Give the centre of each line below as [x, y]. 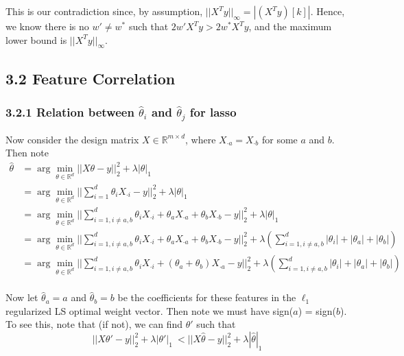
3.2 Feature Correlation [91, 78]
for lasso [213, 112]
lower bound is [36, 39]
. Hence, [328, 11]
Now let [22, 297]
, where [201, 139]
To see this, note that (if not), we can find [94, 324]
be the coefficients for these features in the [207, 297]
